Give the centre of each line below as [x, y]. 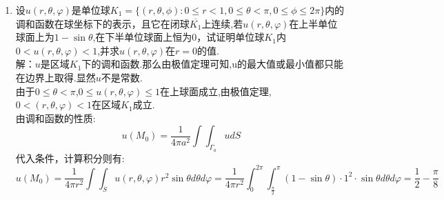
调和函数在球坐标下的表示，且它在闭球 [102, 23]
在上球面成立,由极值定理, [215, 91]
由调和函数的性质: [55, 118]
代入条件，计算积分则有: [70, 158]
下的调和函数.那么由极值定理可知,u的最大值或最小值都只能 [212, 64]
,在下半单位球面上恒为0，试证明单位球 [179, 37]
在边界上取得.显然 [55, 77]
